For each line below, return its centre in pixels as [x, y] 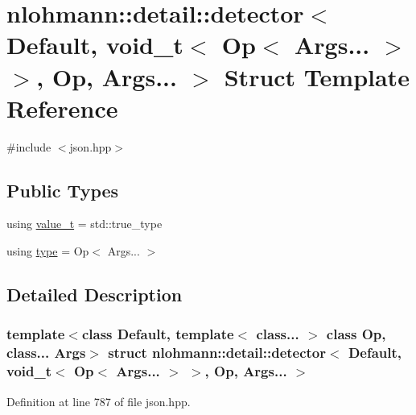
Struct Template [317, 76]
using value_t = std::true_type [84, 224]
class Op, [356, 334]
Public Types [63, 190]
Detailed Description [95, 295]
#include [29, 146]
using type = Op [48, 251]
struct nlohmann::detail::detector [217, 353]
